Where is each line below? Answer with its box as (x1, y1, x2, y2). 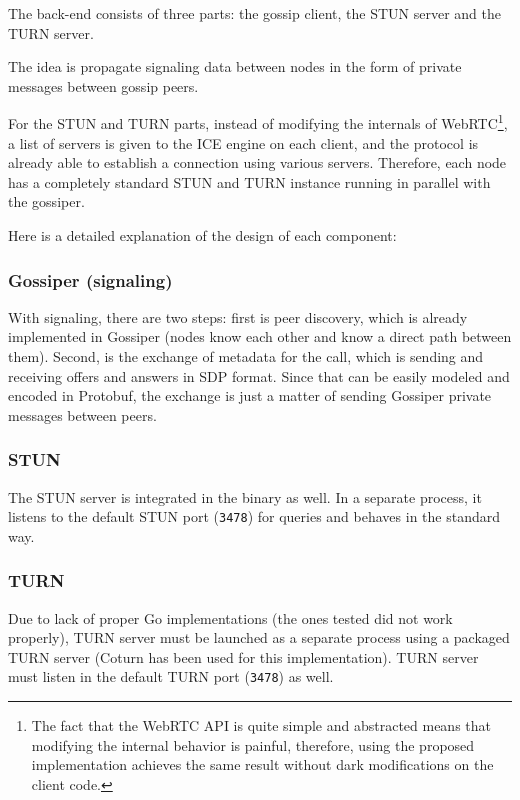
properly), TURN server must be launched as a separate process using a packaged (8, 627, 510, 648)
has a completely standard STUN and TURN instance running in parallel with (8, 171, 491, 192)
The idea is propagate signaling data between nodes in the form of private (8, 56, 462, 77)
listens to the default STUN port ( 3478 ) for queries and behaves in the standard (8, 506, 500, 527)
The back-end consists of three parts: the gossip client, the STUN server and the (8, 3, 501, 23)
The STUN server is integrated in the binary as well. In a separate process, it (8, 486, 482, 507)
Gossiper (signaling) (8, 267, 173, 292)
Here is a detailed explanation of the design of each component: (8, 225, 397, 245)
